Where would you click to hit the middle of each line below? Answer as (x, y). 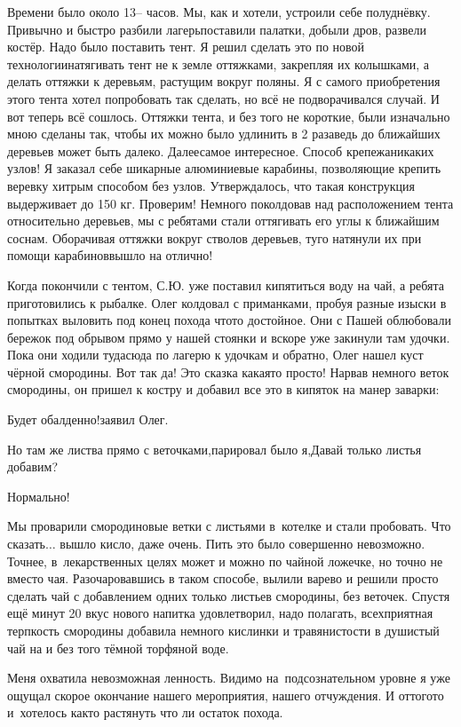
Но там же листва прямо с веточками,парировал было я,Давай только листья (215, 449)
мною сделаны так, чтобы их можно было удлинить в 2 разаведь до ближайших (224, 134)
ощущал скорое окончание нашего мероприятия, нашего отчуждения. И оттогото (226, 695)
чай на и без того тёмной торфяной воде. (118, 648)
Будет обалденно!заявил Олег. (88, 419)
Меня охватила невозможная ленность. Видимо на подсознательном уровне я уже (229, 678)
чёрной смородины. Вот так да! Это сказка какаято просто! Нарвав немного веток (228, 371)
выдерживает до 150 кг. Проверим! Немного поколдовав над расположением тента (230, 203)
